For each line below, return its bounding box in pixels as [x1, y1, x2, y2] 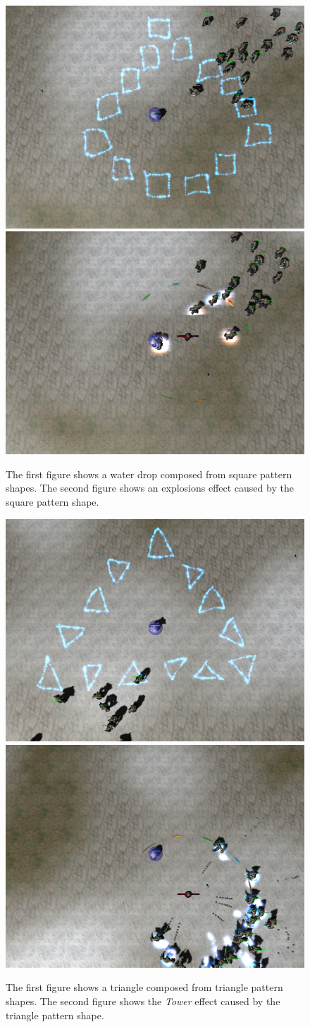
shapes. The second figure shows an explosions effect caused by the [6, 480, 294, 495]
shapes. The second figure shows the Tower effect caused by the [6, 994, 280, 1008]
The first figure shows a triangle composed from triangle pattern [6, 980, 283, 995]
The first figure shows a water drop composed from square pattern [6, 466, 292, 481]
